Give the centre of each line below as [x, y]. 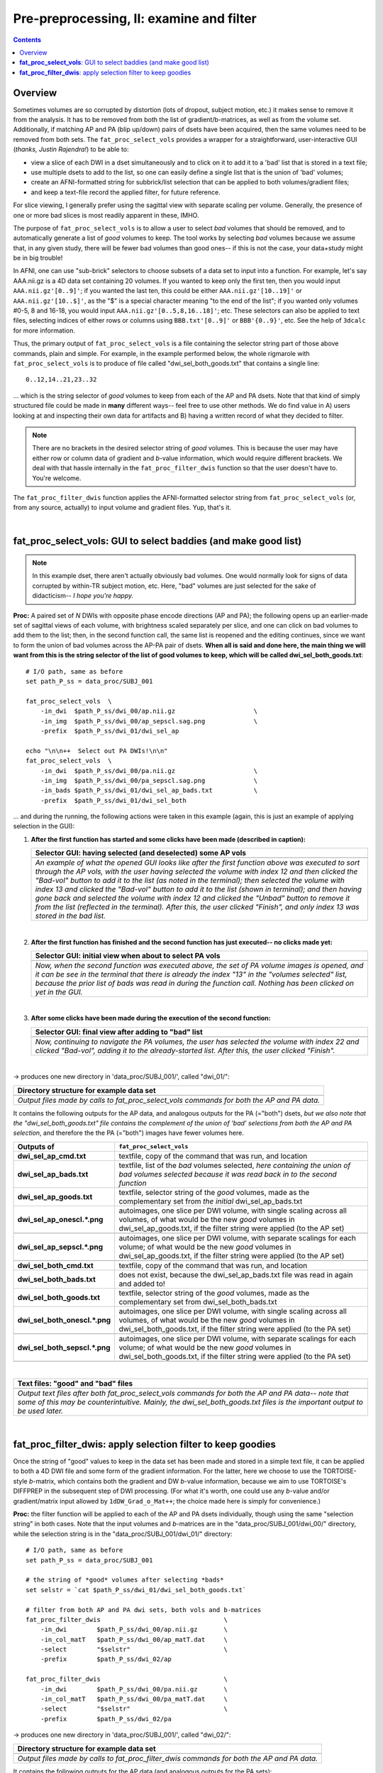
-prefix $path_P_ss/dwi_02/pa [106, 1719]
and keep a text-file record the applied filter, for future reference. [126, 192]
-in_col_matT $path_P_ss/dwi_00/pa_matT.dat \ [134, 1699]
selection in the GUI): [44, 826]
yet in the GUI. [59, 992]
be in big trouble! [38, 258]
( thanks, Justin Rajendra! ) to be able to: [71, 150]
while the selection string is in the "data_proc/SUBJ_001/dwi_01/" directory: [123, 1534]
